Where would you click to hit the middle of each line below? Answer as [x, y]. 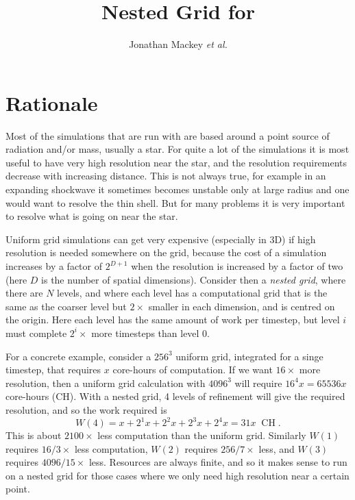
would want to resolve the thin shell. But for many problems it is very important [175, 202]
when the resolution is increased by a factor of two [237, 266]
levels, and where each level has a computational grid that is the [192, 293]
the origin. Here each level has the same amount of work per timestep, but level [173, 320]
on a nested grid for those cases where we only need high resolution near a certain [177, 475]
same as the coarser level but [66, 306]
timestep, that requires [53, 370]
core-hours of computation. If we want [193, 370]
